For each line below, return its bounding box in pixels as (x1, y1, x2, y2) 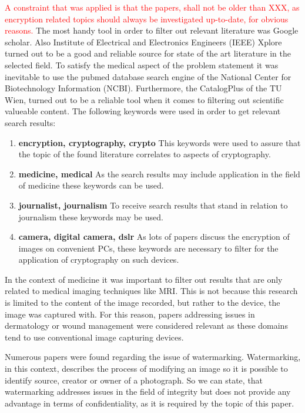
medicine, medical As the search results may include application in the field (18, 167, 300, 180)
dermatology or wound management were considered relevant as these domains (5, 319, 288, 332)
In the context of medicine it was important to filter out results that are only (5, 273, 283, 285)
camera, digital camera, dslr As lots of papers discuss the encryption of (18, 230, 290, 243)
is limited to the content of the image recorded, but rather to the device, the (5, 296, 280, 309)
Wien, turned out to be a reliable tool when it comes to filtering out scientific (5, 93, 284, 105)
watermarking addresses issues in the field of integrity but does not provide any (5, 385, 291, 398)
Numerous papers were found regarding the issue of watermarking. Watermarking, (5, 351, 301, 363)
